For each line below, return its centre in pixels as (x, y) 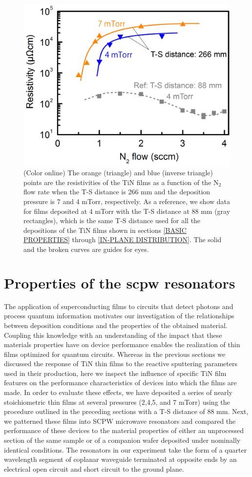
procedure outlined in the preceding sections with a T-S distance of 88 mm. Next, (126, 411)
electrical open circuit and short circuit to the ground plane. (94, 468)
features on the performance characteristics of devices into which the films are (120, 383)
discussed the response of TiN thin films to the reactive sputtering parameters (121, 363)
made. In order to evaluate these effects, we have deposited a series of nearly (118, 392)
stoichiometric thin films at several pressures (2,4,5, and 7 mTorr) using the (117, 402)
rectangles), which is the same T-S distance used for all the (112, 220)
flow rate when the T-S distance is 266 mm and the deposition (117, 192)
